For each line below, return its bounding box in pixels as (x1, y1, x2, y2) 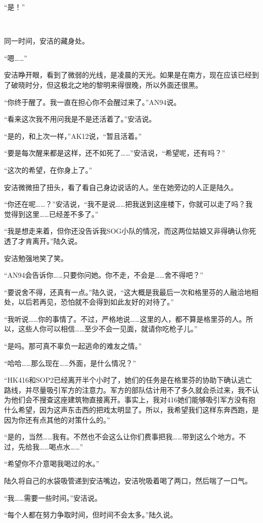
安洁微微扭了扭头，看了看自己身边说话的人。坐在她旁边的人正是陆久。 (4, 181, 238, 192)
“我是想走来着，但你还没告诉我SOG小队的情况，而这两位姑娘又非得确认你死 (4, 226, 256, 236)
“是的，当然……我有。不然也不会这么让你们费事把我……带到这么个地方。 (4, 431, 239, 442)
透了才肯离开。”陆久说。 (4, 235, 82, 246)
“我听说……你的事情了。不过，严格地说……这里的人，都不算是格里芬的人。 (4, 313, 246, 324)
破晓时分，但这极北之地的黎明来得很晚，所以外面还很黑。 (11, 79, 202, 90)
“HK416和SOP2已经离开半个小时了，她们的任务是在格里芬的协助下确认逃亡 (4, 375, 252, 385)
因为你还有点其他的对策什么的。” (4, 414, 110, 425)
